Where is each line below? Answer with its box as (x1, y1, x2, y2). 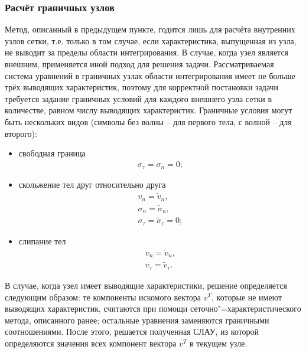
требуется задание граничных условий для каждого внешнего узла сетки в (5, 92, 272, 104)
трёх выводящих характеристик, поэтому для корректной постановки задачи (5, 81, 279, 93)
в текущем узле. (190, 336, 248, 349)
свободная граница (18, 147, 86, 159)
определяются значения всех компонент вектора (5, 336, 177, 349)
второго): (5, 127, 37, 139)
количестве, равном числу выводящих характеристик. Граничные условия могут (5, 104, 292, 116)
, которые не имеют (211, 290, 282, 303)
